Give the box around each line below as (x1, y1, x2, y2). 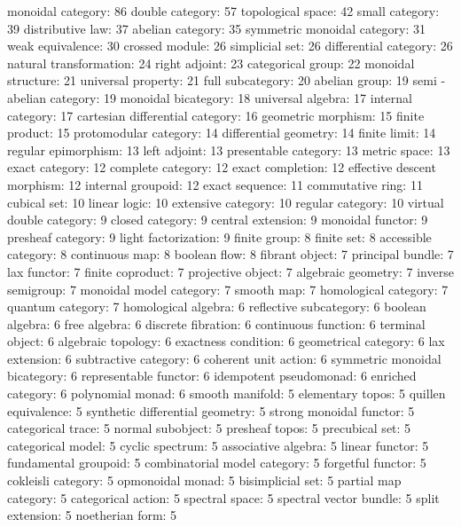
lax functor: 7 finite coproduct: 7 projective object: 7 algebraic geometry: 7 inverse (7, 262, 454, 280)
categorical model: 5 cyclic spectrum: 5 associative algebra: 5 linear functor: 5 (7, 436, 429, 454)
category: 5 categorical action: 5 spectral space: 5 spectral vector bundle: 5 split (7, 488, 440, 507)
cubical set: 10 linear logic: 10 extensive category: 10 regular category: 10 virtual (7, 193, 444, 211)
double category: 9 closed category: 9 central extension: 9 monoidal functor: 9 (7, 210, 428, 229)
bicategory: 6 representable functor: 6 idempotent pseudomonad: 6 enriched (7, 366, 417, 385)
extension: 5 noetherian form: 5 (7, 506, 177, 524)
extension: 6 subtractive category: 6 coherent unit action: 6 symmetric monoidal (7, 349, 441, 367)
